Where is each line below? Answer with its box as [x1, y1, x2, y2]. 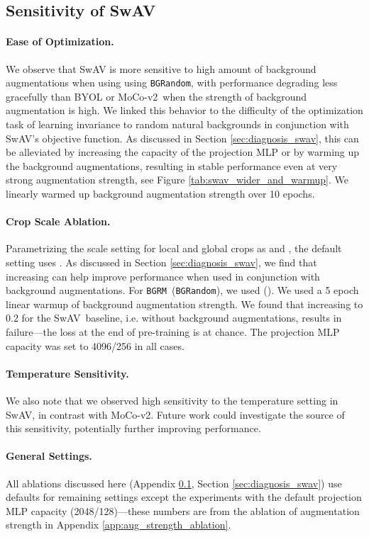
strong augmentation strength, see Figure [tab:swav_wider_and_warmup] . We [6, 172, 348, 187]
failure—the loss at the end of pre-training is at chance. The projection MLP [6, 324, 340, 339]
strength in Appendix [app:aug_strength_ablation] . [6, 517, 231, 532]
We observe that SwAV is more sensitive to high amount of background [6, 61, 316, 76]
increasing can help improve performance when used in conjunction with [6, 268, 320, 283]
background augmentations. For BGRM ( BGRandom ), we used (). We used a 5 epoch [6, 283, 359, 298]
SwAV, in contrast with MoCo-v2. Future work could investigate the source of [6, 407, 345, 422]
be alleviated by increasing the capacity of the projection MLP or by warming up [6, 145, 360, 159]
